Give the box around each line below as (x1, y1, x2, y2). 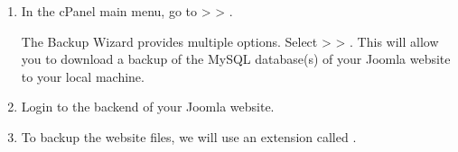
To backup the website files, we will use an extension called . (21, 127, 357, 146)
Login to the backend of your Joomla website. (21, 97, 275, 116)
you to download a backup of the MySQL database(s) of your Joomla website (21, 49, 451, 68)
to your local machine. (21, 67, 145, 85)
